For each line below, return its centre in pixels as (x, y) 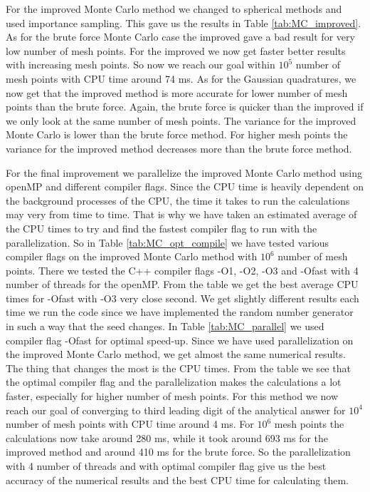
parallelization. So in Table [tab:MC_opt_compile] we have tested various (168, 242)
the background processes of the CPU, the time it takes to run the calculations (178, 200)
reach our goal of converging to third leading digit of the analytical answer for (176, 410)
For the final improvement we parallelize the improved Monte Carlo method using (184, 172)
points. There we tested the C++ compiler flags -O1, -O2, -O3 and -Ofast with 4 (182, 270)
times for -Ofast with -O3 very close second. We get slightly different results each (183, 298)
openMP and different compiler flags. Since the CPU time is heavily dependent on (185, 186)
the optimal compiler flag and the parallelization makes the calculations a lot (174, 382)
